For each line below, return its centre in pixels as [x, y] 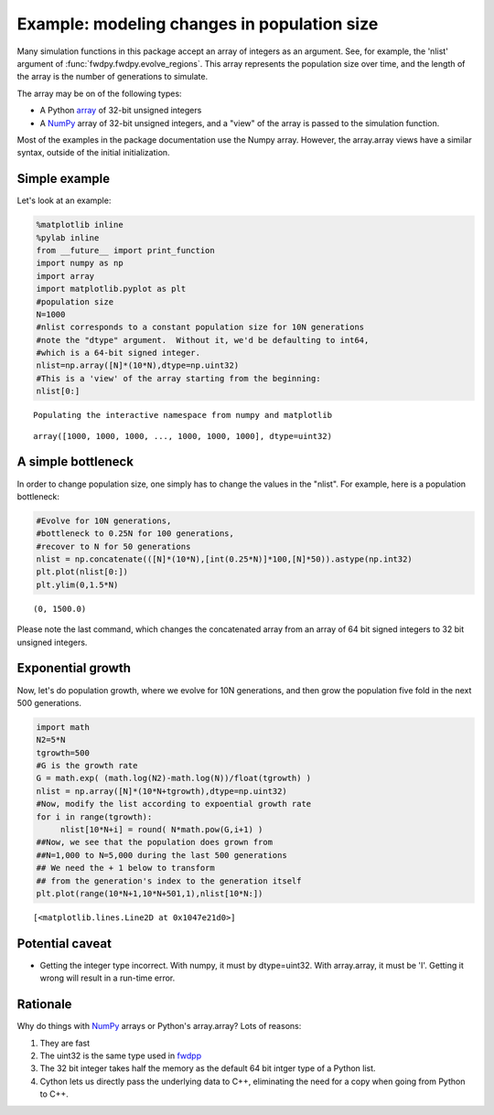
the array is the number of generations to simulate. [113, 77]
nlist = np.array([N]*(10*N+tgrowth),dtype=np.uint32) [161, 791]
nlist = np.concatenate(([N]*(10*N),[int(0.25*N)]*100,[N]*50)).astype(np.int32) [225, 559]
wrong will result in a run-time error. [107, 978]
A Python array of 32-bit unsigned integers [121, 111]
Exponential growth [74, 668]
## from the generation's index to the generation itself [169, 881]
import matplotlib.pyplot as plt [111, 289]
